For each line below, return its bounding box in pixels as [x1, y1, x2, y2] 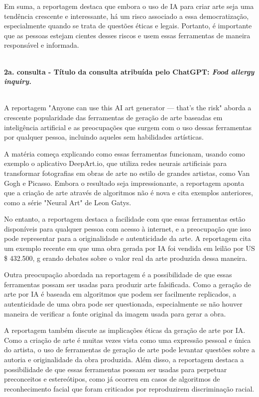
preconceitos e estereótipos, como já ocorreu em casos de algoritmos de [4, 374, 220, 384]
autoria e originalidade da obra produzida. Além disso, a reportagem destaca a [4, 354, 244, 364]
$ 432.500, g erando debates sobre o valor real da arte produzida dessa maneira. [4, 252, 248, 263]
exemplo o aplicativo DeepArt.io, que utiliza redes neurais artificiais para [4, 158, 227, 168]
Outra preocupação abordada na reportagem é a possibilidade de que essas [4, 269, 232, 280]
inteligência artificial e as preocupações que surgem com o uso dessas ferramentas [4, 122, 252, 132]
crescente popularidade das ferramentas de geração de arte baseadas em [4, 112, 223, 122]
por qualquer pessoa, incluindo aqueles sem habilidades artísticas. [4, 132, 204, 142]
